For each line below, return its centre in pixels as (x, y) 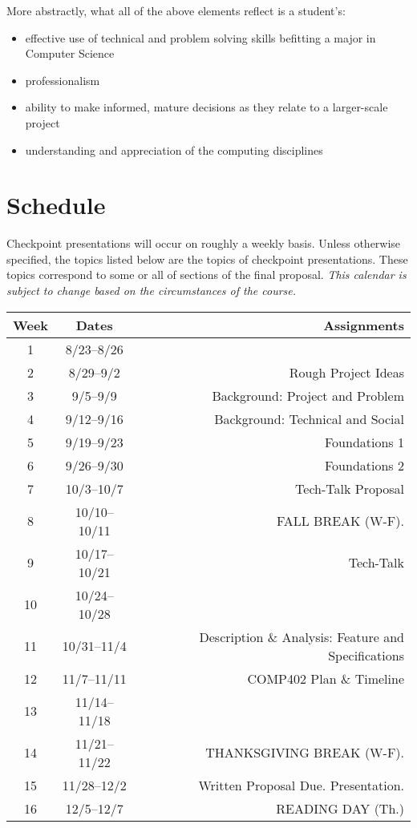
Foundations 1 (364, 442)
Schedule (56, 205)
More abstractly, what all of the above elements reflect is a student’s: (176, 10)
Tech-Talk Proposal (350, 488)
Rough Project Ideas (346, 372)
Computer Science (70, 53)
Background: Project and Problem (308, 395)
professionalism (63, 80)
